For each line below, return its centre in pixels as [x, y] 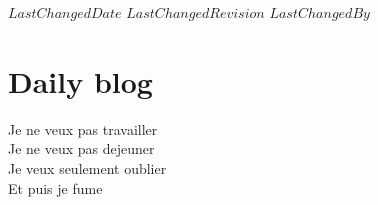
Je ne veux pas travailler [83, 128]
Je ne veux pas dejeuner [81, 148]
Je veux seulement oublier [87, 167]
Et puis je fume [55, 187]
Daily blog [80, 80]
